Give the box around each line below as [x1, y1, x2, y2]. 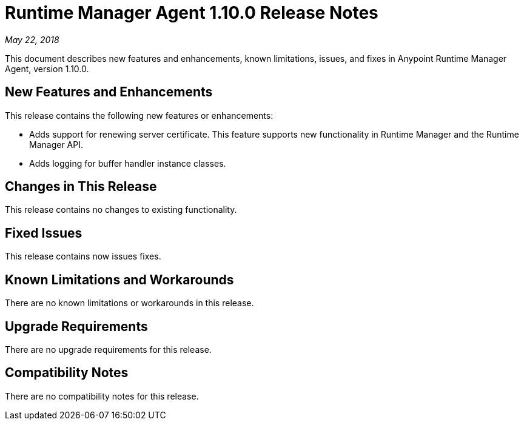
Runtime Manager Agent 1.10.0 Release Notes [5, 2, 378, 23]
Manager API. [29, 139, 83, 150]
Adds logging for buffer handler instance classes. [29, 158, 226, 169]
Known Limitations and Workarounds [5, 272, 234, 287]
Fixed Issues [5, 225, 82, 241]
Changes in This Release [5, 179, 157, 195]
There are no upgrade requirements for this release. [5, 344, 212, 355]
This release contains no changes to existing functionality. [5, 204, 237, 215]
